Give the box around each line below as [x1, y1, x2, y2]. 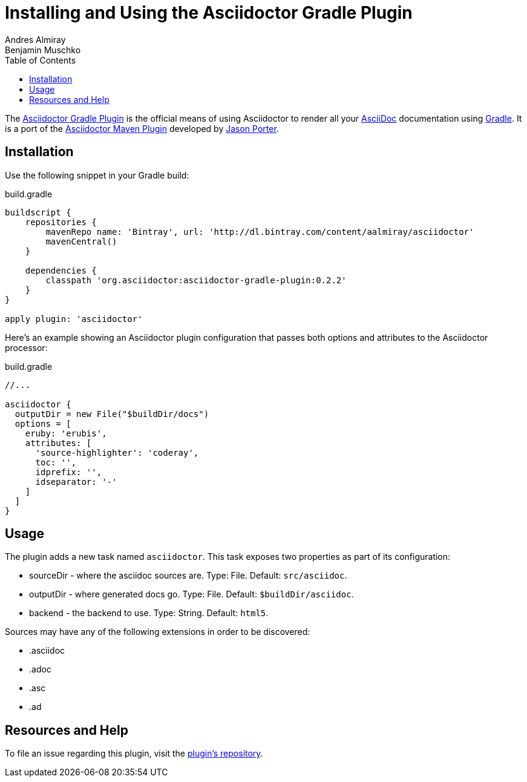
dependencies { [25, 265, 97, 275]
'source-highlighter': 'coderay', [35, 447, 199, 458]
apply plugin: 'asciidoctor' [5, 314, 143, 324]
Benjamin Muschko [5, 44, 81, 55]
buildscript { [5, 207, 71, 217]
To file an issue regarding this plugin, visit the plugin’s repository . [5, 748, 263, 759]
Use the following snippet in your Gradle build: [5, 169, 189, 180]
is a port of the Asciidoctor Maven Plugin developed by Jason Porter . [5, 123, 279, 134]
